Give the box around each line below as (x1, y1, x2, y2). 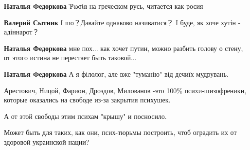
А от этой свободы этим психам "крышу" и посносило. (4, 111, 167, 121)
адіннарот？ (4, 27, 39, 37)
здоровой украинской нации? (4, 136, 89, 147)
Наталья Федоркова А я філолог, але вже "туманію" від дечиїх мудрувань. (4, 68, 229, 79)
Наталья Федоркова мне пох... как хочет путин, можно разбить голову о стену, (4, 43, 243, 53)
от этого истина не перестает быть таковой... (4, 52, 137, 63)
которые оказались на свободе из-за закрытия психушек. (4, 95, 171, 105)
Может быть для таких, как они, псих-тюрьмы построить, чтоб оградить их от (4, 127, 237, 137)
